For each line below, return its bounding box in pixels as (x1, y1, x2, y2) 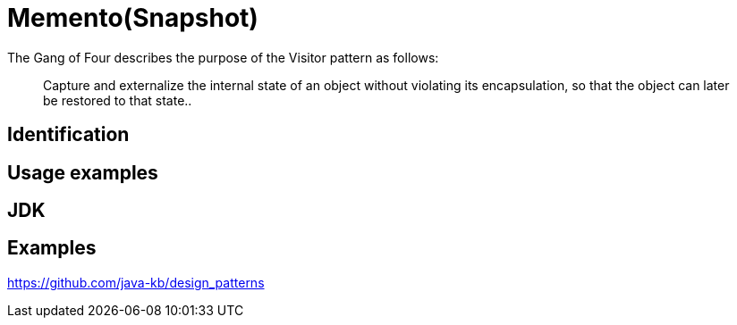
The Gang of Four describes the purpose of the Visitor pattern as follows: (7, 49, 439, 65)
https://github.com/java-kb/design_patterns (7, 274, 265, 290)
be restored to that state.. (43, 92, 192, 108)
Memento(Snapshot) (7, 3, 258, 33)
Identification (7, 123, 130, 146)
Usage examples (7, 161, 158, 184)
